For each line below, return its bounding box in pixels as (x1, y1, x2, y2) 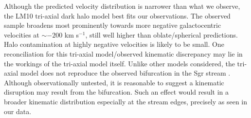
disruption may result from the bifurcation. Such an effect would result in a (4, 87, 229, 97)
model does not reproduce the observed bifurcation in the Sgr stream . (20, 68, 231, 78)
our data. (4, 106, 32, 116)
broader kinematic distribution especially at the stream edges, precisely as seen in (4, 96, 248, 106)
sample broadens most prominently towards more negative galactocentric (4, 20, 221, 30)
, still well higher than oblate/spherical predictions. (85, 29, 238, 39)
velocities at (4, 29, 39, 39)
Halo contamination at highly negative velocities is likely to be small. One (4, 39, 224, 49)
